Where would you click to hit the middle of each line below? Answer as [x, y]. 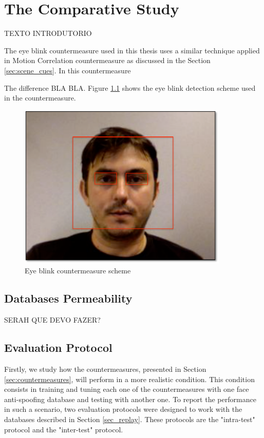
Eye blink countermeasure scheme [78, 271]
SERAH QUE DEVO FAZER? [52, 320]
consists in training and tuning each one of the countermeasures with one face [127, 389]
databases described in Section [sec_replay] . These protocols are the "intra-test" [130, 419]
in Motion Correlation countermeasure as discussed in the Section [107, 60]
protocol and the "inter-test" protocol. [64, 429]
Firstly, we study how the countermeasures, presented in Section [105, 369]
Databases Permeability [68, 298]
